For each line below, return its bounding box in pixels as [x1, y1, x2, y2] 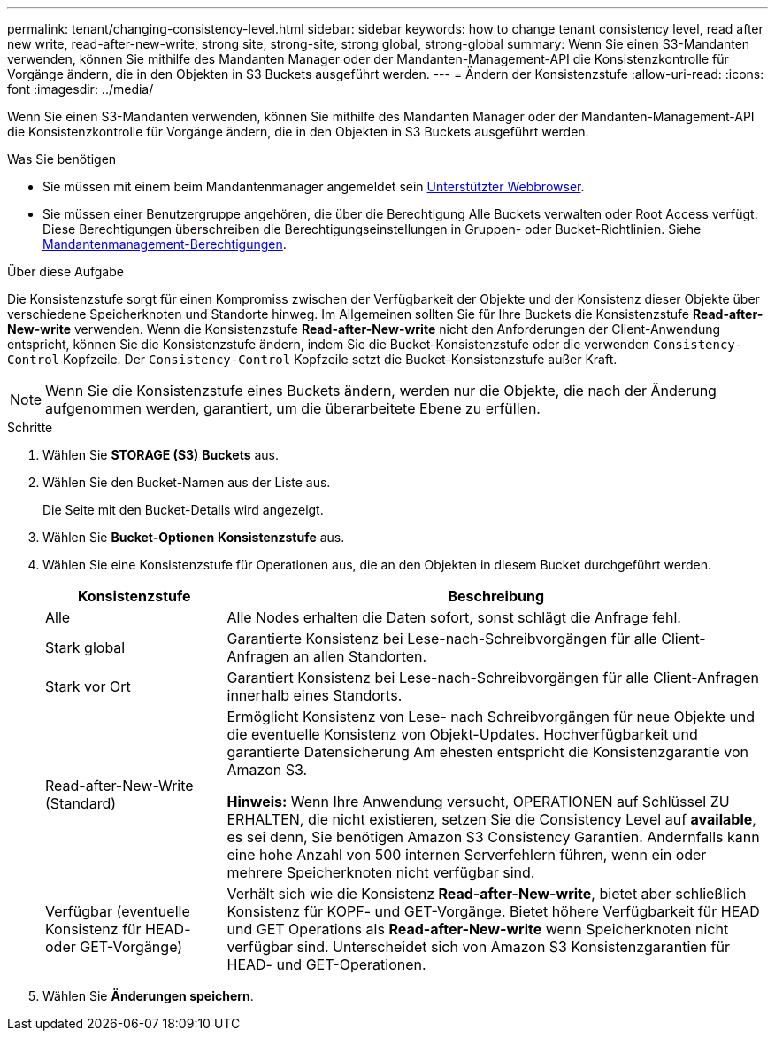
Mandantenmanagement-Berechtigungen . [42, 236, 287, 252]
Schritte [7, 420, 53, 435]
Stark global [45, 639, 126, 656]
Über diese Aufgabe [7, 264, 124, 279]
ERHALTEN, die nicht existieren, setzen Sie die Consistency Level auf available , [226, 810, 756, 828]
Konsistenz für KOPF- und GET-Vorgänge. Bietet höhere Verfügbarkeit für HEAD [226, 902, 760, 920]
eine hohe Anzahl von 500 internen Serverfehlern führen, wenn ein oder [226, 846, 707, 864]
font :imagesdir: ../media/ [7, 81, 154, 97]
